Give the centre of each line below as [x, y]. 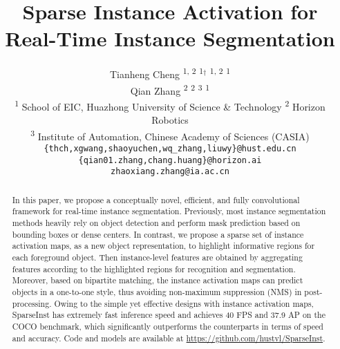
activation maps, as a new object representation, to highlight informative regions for [163, 246]
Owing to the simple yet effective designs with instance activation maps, [184, 303]
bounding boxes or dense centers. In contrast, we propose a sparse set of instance [158, 234]
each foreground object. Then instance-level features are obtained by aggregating [157, 257]
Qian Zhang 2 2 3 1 [170, 89]
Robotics [170, 120]
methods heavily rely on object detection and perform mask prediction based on [156, 222]
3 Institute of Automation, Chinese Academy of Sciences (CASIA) [170, 135]
